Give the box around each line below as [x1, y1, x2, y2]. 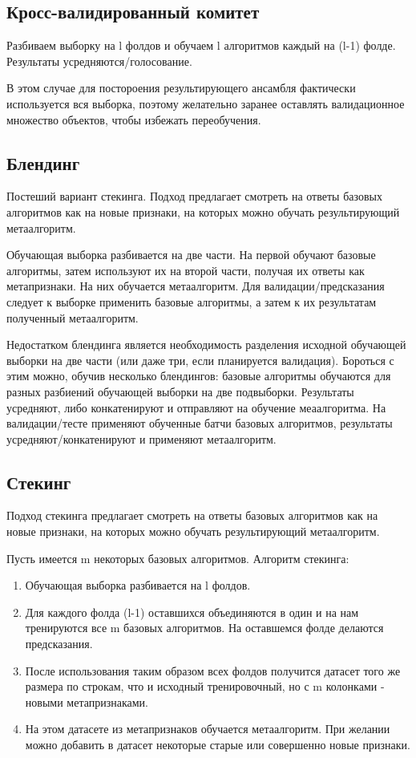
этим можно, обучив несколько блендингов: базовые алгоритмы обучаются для [6, 367, 391, 384]
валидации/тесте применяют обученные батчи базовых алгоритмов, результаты [6, 415, 393, 432]
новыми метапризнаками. [25, 693, 148, 710]
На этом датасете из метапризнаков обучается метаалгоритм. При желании [25, 720, 390, 737]
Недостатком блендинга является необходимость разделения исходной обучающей [6, 336, 406, 353]
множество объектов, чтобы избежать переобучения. [6, 111, 261, 128]
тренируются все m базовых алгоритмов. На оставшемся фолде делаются [25, 619, 384, 636]
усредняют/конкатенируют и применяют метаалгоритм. [6, 430, 277, 447]
